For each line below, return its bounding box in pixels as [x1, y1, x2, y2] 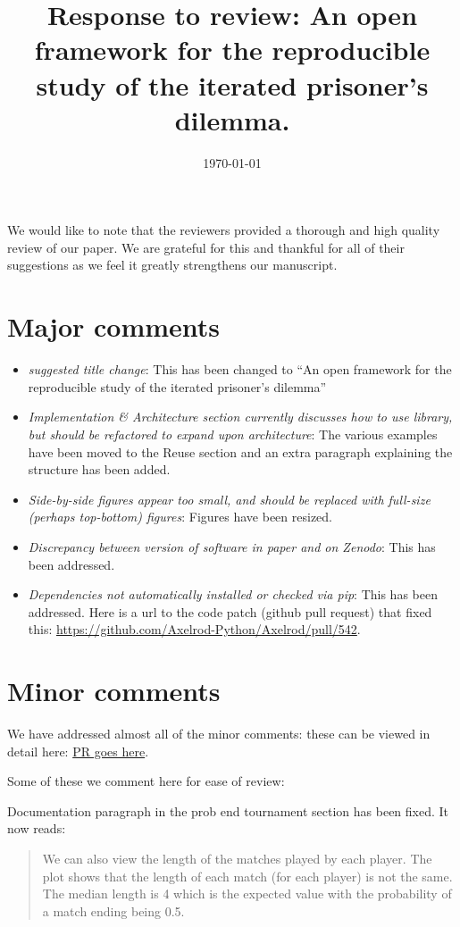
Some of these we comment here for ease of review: [7, 772, 285, 790]
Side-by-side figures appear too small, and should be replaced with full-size [28, 489, 431, 508]
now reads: [7, 819, 66, 838]
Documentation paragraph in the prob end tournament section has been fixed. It [7, 801, 449, 820]
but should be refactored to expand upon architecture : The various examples [28, 424, 438, 443]
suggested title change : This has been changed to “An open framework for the [28, 360, 452, 379]
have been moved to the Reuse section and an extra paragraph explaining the [28, 442, 453, 461]
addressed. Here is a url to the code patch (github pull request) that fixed [28, 602, 432, 621]
